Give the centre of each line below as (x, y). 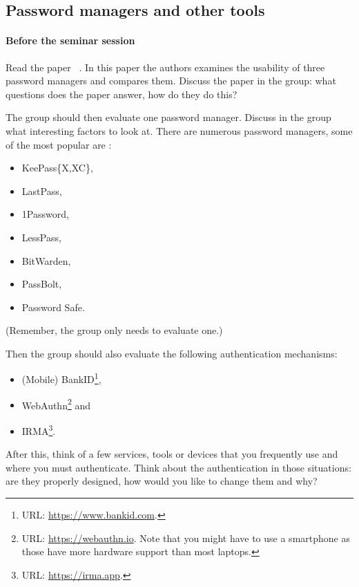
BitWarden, (46, 260)
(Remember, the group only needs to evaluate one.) (114, 330)
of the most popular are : (59, 144)
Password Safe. (53, 307)
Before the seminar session (70, 40)
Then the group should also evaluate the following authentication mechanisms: (172, 353)
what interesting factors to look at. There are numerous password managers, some (179, 130)
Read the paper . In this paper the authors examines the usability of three (165, 67)
